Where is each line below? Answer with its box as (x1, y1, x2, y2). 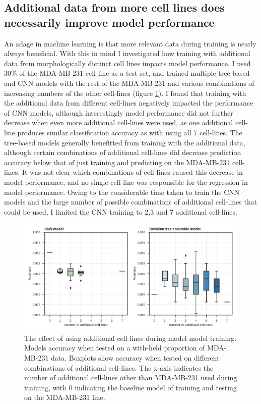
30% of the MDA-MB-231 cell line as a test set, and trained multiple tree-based (4, 68, 250, 78)
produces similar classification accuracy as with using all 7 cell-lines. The (17, 127, 242, 137)
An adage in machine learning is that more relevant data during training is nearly (4, 38, 256, 48)
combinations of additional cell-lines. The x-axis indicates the (24, 362, 214, 373)
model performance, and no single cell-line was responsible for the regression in (4, 176, 248, 187)
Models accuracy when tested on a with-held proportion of (24, 342, 205, 353)
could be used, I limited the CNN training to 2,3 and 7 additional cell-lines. (4, 206, 237, 217)
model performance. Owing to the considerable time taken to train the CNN (4, 186, 240, 197)
